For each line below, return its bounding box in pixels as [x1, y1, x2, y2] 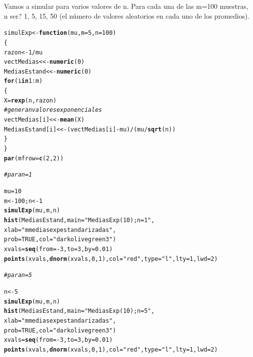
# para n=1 [4, 171, 32, 178]
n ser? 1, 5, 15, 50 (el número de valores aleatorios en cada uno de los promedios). [4, 10, 250, 21]
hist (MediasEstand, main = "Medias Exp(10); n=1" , [4, 217, 155, 224]
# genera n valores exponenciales [4, 106, 102, 114]
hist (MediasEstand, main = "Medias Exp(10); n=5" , [4, 307, 155, 315]
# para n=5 [4, 272, 32, 279]
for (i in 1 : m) [4, 77, 43, 85]
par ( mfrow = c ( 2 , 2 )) [4, 154, 64, 162]
